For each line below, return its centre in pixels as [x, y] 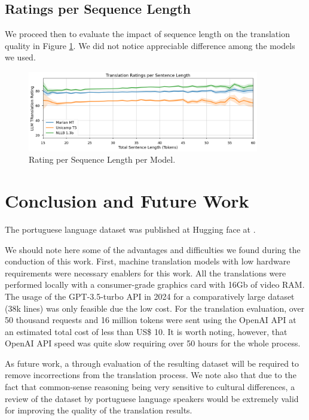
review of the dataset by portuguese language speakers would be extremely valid [152, 398]
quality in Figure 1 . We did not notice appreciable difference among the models [150, 45]
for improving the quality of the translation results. [99, 410]
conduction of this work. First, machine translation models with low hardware [148, 261]
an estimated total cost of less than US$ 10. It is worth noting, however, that [146, 331]
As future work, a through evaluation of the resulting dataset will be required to [152, 363]
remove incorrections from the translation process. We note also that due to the [151, 375]
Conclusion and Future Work [127, 201]
